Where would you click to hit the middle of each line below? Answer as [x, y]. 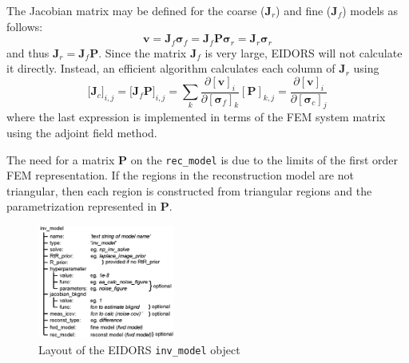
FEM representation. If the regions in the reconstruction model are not [180, 175]
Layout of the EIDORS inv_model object [139, 349]
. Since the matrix [143, 52]
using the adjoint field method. [82, 133]
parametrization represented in [82, 206]
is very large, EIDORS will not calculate [304, 52]
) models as [370, 10]
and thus [28, 52]
